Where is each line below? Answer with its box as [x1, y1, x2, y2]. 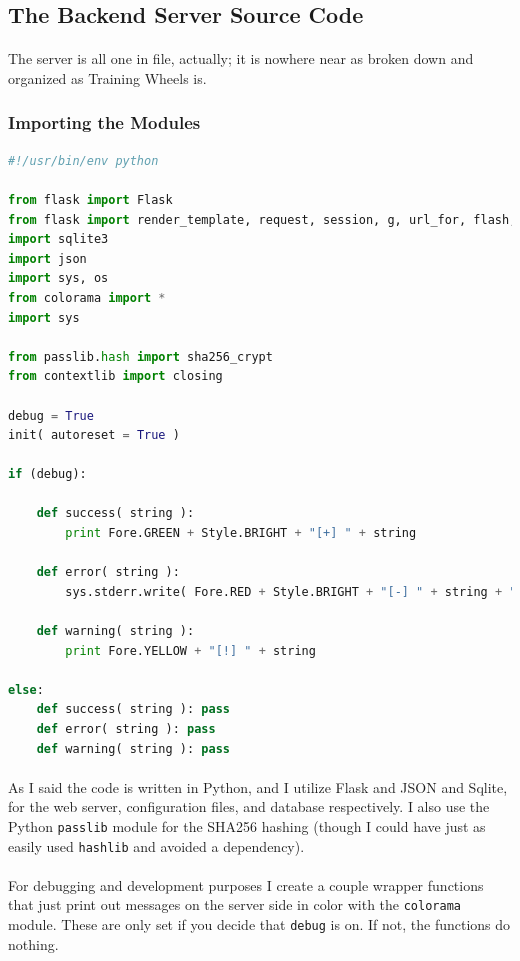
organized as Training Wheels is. [8, 67, 207, 88]
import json [8, 251, 87, 266]
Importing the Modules [8, 110, 201, 135]
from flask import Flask [8, 192, 173, 207]
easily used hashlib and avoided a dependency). [8, 835, 305, 856]
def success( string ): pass [36, 702, 230, 717]
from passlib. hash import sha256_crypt [8, 349, 273, 364]
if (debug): [8, 467, 87, 482]
